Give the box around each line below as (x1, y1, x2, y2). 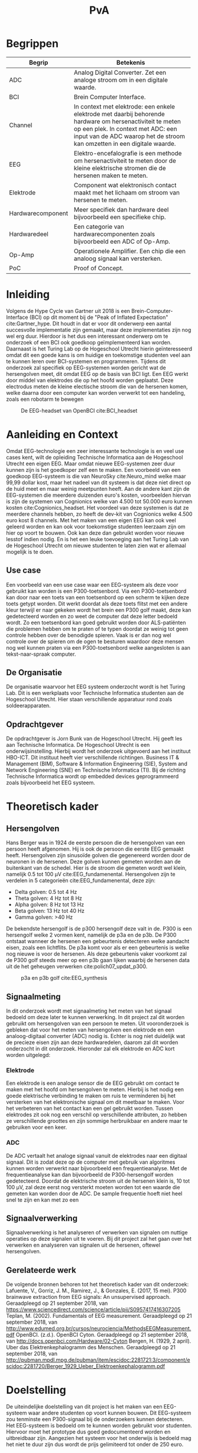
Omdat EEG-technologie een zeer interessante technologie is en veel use (6, 447, 184, 454)
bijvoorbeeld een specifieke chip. (73, 213, 167, 221)
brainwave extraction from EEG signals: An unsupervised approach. (6, 1294, 171, 1301)
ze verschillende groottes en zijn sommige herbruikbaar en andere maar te (6, 1117, 188, 1125)
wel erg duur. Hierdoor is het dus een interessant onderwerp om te (6, 333, 168, 340)
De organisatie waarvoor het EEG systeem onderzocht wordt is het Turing (6, 683, 186, 691)
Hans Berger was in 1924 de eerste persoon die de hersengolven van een (6, 839, 185, 847)
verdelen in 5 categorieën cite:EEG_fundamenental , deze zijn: (6, 877, 155, 884)
